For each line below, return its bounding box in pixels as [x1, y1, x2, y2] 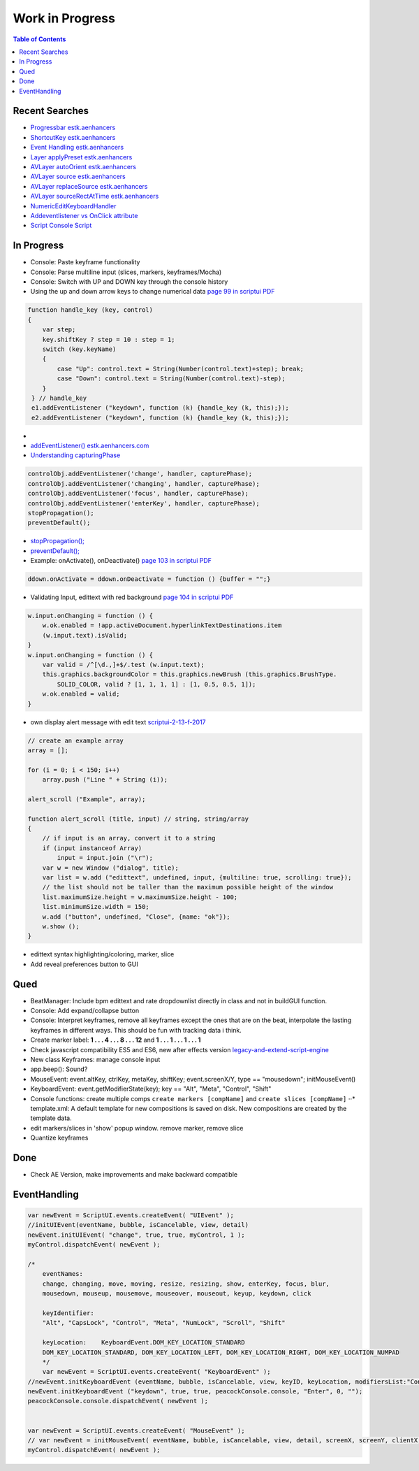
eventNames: [42, 1270, 84, 1278]
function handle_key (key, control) [27, 306, 154, 314]
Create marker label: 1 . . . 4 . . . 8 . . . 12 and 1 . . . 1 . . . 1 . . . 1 [30, 1035, 201, 1045]
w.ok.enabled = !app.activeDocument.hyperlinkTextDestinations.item [42, 622, 282, 629]
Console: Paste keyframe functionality [30, 258, 140, 266]
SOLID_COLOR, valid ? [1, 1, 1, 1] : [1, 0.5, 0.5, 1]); [57, 680, 256, 688]
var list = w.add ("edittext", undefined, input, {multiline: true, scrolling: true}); [42, 874, 352, 882]
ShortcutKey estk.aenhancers [30, 133, 116, 141]
